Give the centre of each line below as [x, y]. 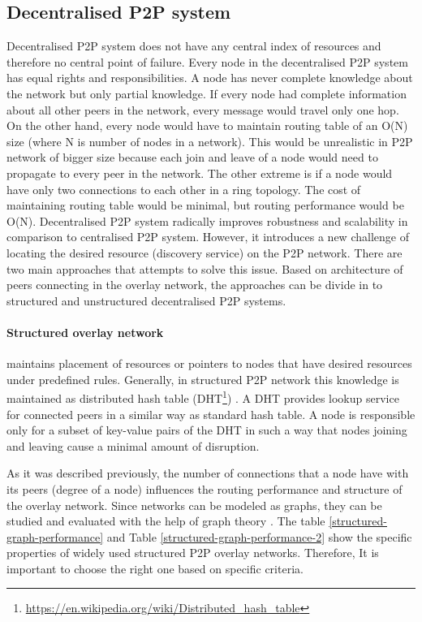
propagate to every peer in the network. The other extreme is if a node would [200, 173]
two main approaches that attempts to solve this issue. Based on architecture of [205, 268]
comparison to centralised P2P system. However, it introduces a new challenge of [208, 237]
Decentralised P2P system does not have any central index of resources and [194, 46]
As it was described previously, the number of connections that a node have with [208, 473]
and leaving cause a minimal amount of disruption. [133, 445]
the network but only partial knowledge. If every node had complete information [207, 93]
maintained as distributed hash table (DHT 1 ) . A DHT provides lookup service [203, 397]
